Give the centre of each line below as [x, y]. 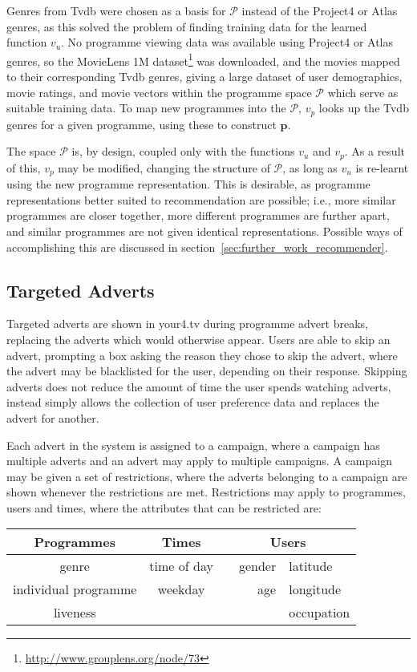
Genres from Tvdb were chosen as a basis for [116, 10]
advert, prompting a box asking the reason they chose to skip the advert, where [202, 355]
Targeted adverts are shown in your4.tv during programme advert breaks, [187, 324]
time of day [181, 566]
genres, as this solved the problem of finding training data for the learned [187, 26]
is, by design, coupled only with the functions [183, 151]
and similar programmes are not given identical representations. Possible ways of [204, 231]
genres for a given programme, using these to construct [142, 124]
